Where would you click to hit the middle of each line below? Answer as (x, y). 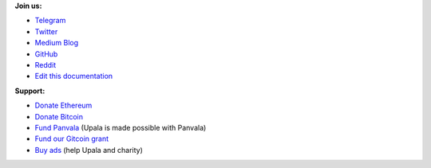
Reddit (45, 64)
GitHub (46, 54)
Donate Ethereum (63, 105)
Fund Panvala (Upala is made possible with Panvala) (121, 127)
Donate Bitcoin (59, 116)
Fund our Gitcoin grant (72, 139)
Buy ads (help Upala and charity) (89, 150)
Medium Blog (57, 43)
